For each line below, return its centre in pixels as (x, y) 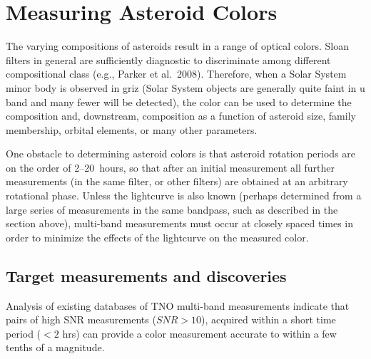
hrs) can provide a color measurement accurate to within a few (199, 333)
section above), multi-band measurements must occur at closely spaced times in (180, 223)
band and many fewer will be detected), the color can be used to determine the (179, 102)
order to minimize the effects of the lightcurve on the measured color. (157, 237)
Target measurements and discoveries (146, 275)
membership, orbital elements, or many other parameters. (132, 129)
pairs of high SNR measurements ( (81, 319)
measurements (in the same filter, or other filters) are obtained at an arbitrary (177, 181)
